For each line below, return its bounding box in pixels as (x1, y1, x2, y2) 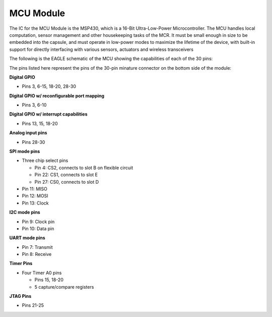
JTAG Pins (9, 293, 32, 299)
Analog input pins (9, 130, 47, 136)
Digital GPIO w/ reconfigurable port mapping (9, 92, 105, 98)
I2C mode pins (9, 209, 40, 216)
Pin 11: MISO (22, 186, 47, 192)
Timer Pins (9, 260, 33, 267)
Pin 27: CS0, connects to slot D (34, 179, 99, 185)
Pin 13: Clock (22, 200, 49, 206)
